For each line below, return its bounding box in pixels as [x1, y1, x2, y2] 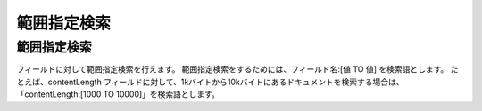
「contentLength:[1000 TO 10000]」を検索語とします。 [16, 89, 220, 99]
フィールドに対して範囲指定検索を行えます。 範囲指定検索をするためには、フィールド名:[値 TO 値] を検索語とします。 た [16, 64, 459, 75]
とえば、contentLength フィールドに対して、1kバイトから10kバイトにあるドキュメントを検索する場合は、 [16, 76, 405, 87]
